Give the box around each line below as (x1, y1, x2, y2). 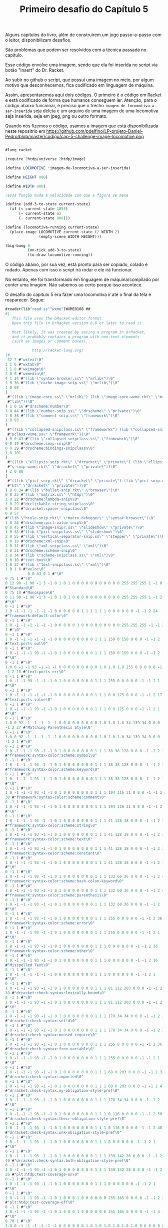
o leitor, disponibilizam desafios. (5, 37, 71, 43)
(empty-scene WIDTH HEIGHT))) (38, 234, 101, 239)
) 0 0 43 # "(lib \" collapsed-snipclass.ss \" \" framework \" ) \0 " (5, 436, 140, 441)
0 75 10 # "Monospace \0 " (5, 590, 55, 595)
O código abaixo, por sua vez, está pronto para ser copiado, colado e (5, 261, 148, 267)
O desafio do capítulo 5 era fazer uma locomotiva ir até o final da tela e (5, 291, 151, 297)
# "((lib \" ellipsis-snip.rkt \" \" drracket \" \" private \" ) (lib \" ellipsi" (7, 460, 166, 465)
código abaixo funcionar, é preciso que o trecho (5, 103, 104, 109)
